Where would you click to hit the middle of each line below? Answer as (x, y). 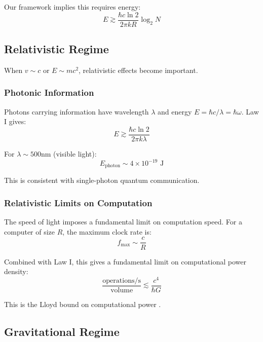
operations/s (122, 280)
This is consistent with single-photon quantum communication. (102, 180)
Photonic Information (49, 92)
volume (122, 290)
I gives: (15, 121)
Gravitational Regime (62, 331)
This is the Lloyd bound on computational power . (83, 304)
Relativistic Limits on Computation (78, 202)
